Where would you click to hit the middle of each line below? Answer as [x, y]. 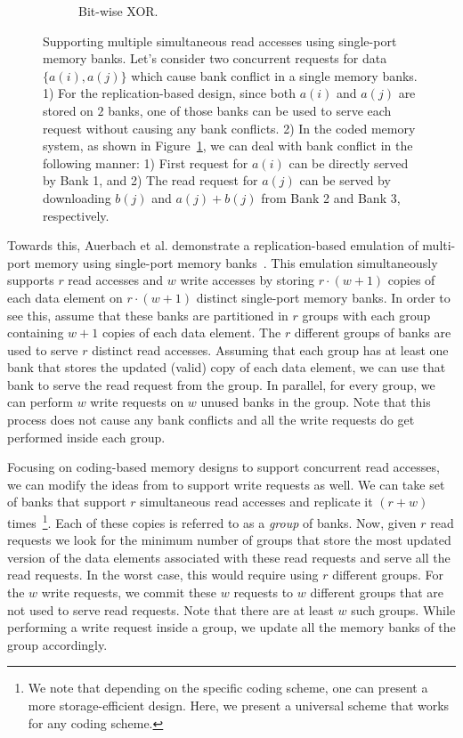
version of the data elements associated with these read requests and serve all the [229, 557]
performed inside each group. [86, 437]
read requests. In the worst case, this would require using [163, 575]
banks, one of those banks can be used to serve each [250, 110]
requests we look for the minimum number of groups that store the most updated [229, 540]
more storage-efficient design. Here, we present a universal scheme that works [239, 706]
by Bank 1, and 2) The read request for [150, 180]
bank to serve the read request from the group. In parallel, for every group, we [221, 384]
